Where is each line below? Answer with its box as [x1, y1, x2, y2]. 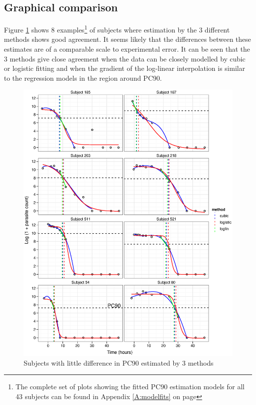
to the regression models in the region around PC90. [4, 72, 162, 83]
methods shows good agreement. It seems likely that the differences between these [4, 34, 251, 44]
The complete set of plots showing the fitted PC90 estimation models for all [15, 381, 245, 392]
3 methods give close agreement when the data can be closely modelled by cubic [4, 53, 246, 63]
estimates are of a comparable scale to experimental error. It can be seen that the [4, 44, 250, 54]
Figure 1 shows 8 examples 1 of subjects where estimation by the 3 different [4, 23, 230, 34]
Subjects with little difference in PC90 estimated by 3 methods [24, 357, 214, 368]
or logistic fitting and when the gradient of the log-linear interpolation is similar [4, 63, 245, 73]
